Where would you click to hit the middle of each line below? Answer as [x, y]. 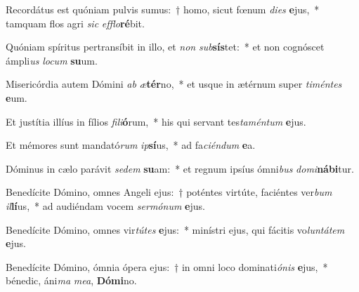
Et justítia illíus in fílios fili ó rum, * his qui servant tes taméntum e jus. [156, 121]
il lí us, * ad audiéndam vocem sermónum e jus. [105, 205]
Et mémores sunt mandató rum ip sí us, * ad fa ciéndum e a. [131, 145]
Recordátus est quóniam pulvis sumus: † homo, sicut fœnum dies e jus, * [163, 9]
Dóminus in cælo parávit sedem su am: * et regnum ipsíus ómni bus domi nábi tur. [180, 168]
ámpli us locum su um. [52, 60]
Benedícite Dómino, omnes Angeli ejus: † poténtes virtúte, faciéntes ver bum [169, 192]
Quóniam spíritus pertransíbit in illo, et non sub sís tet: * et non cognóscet [165, 47]
